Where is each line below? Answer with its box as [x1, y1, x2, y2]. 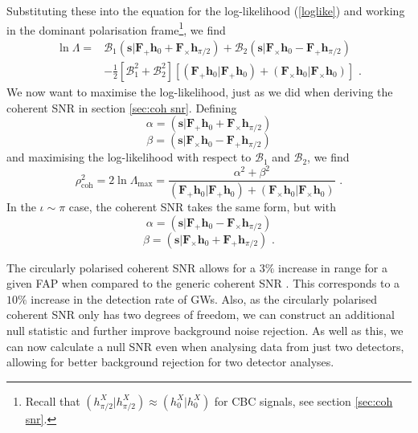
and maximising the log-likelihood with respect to [6, 149, 252, 165]
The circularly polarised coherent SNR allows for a [6, 259, 256, 276]
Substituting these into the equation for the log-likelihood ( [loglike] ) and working [6, 2, 405, 18]
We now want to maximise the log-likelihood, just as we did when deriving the [6, 83, 393, 100]
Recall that [25, 392, 80, 409]
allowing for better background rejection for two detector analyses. [6, 353, 334, 370]
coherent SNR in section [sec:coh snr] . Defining [6, 99, 237, 116]
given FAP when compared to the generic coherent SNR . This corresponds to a [6, 275, 400, 292]
